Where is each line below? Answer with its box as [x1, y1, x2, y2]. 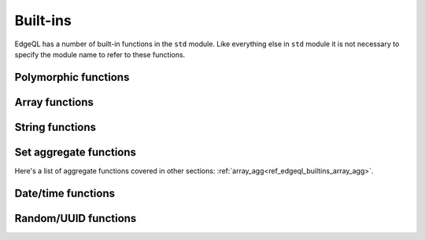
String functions [14, 120, 97, 133]
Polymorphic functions [14, 71, 130, 84]
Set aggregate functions [14, 145, 137, 158]
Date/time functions [14, 187, 116, 200]
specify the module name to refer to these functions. [14, 49, 186, 59]
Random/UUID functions [14, 212, 137, 225]
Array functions [14, 95, 94, 109]
